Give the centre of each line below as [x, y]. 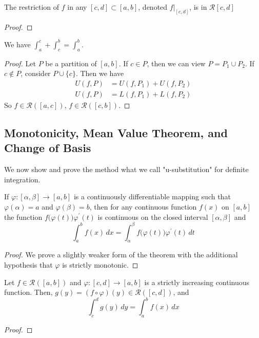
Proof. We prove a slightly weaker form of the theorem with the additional [121, 255]
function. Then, [28, 292]
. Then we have [100, 73]
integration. [22, 179]
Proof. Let [20, 63]
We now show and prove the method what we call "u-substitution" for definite [126, 169]
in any [77, 7]
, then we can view [176, 63]
